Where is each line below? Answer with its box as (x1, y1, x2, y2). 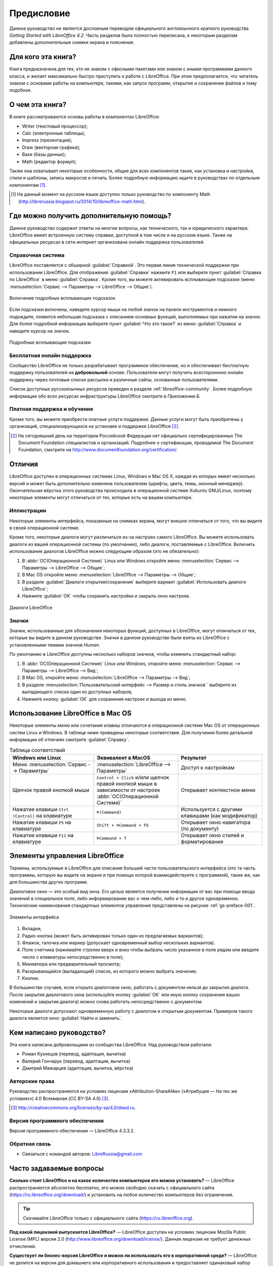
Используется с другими (180, 806, 243, 813)
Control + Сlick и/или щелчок (97, 774, 169, 781)
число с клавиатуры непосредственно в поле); (22, 954, 124, 960)
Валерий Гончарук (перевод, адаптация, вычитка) (22, 1058, 131, 1064)
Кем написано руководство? (9, 1028, 106, 1037)
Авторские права (9, 1078, 55, 1085)
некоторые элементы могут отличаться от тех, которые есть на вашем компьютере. (9, 494, 193, 501)
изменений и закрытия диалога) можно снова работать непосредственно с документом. (9, 999, 203, 1005)
